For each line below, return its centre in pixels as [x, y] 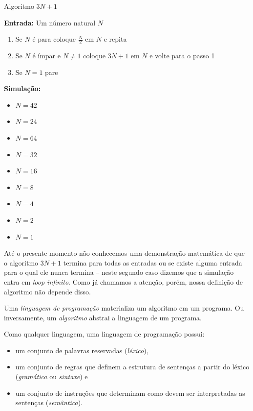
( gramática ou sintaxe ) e [52, 376]
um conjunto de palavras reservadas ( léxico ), [82, 350]
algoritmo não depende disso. [47, 291]
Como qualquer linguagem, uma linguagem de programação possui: [104, 334]
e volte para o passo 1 [182, 56]
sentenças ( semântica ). [49, 402]
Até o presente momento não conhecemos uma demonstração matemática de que [124, 253]
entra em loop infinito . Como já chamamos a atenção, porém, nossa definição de [123, 281]
